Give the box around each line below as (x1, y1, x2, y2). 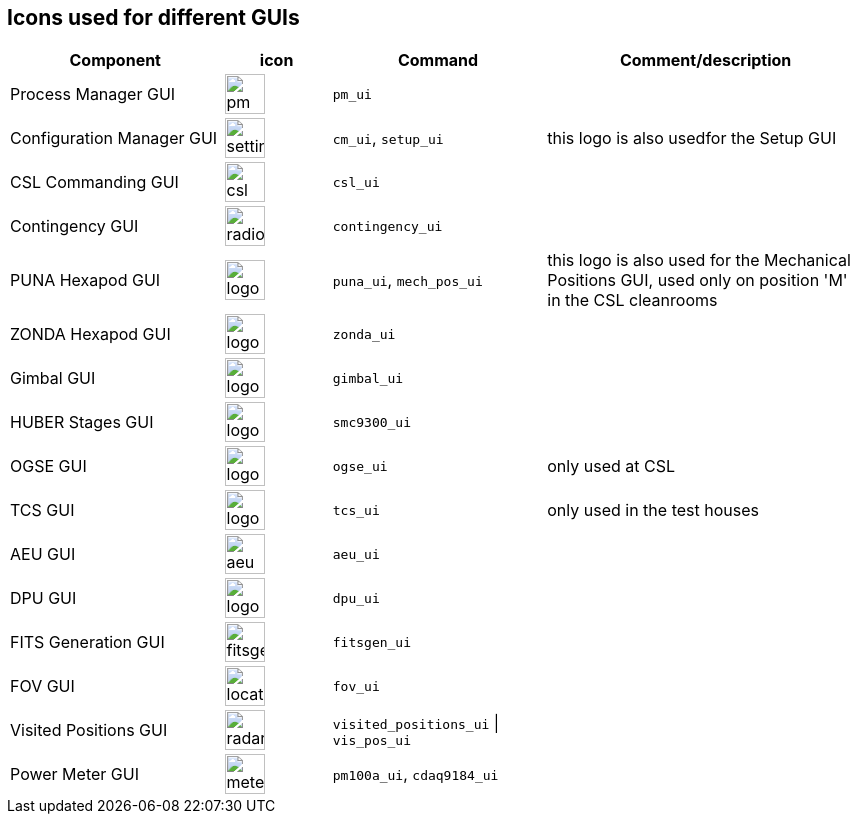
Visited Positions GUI (10, 720, 168, 741)
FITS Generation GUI (10, 632, 165, 653)
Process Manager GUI (10, 84, 176, 105)
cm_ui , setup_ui (332, 128, 444, 149)
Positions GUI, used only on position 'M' (547, 270, 848, 291)
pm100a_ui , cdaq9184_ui (332, 764, 499, 785)
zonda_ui (332, 326, 396, 342)
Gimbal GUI (10, 368, 96, 389)
